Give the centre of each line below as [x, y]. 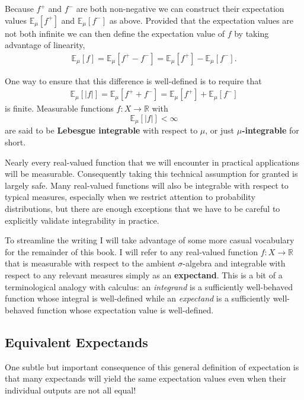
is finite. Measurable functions [59, 108]
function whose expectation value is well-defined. [125, 309]
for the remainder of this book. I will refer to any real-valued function [131, 251]
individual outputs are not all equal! [71, 390]
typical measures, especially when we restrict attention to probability [130, 197]
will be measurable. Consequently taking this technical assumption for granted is [151, 174]
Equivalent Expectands [76, 342]
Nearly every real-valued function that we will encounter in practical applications [152, 162]
